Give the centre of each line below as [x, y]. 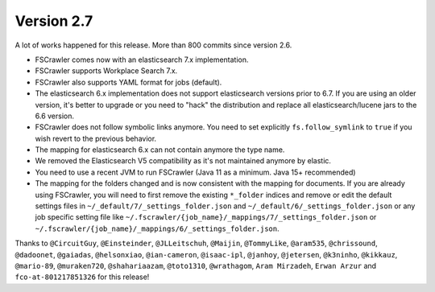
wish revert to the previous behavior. [96, 138]
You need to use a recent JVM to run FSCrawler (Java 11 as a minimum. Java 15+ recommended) [195, 172]
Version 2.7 [54, 21]
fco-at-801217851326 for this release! [82, 277]
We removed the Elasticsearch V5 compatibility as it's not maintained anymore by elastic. [183, 161]
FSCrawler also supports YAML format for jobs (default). [128, 82]
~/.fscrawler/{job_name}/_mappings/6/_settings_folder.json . [157, 228]
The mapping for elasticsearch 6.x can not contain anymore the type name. [160, 150]
